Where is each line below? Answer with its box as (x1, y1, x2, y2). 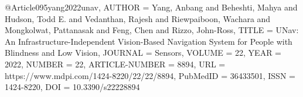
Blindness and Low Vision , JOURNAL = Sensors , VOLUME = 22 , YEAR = (5, 46, 281, 59)
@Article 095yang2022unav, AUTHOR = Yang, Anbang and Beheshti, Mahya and (5, 1, 298, 13)
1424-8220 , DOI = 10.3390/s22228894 (5, 81, 140, 93)
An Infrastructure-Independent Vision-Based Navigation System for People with (5, 35, 292, 47)
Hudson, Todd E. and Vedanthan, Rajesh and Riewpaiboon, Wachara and (5, 12, 271, 24)
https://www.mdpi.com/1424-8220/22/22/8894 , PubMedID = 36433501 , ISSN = (5, 69, 295, 81)
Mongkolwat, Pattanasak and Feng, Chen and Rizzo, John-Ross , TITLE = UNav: (5, 24, 299, 36)
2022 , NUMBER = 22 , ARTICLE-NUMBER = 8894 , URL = (5, 58, 226, 70)
